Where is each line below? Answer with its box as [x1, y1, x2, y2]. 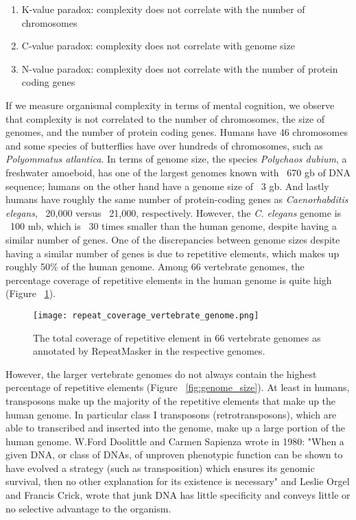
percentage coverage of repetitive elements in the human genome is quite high [5, 272, 332, 287]
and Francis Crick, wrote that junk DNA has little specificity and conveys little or [5, 488, 351, 502]
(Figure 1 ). [5, 286, 56, 300]
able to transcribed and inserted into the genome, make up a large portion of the [5, 421, 346, 435]
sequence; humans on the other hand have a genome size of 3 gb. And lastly [5, 178, 329, 193]
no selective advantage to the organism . [5, 501, 171, 515]
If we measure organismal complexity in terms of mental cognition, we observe [5, 97, 335, 112]
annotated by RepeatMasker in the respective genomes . [33, 344, 265, 358]
